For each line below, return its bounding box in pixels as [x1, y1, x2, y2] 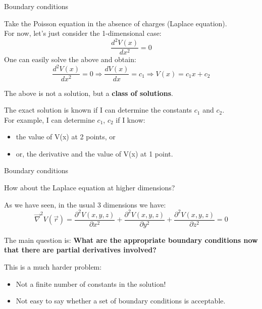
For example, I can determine [4, 114, 95, 125]
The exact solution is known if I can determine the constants [4, 105, 192, 115]
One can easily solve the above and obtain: [4, 54, 136, 65]
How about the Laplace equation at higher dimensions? [4, 182, 175, 193]
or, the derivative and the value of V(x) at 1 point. [16, 148, 173, 159]
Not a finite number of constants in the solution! [16, 278, 166, 289]
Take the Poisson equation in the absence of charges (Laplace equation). [4, 18, 227, 28]
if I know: [116, 114, 145, 125]
